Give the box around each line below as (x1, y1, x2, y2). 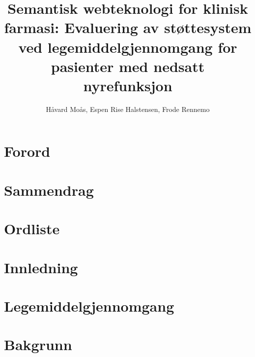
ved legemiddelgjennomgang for (18, 36, 237, 57)
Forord (4, 141, 51, 161)
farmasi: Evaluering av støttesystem (4, 17, 252, 37)
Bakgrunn (4, 334, 72, 355)
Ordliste (4, 218, 60, 239)
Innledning (4, 257, 78, 277)
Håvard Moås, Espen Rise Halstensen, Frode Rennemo (46, 104, 210, 114)
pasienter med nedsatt (51, 56, 205, 76)
